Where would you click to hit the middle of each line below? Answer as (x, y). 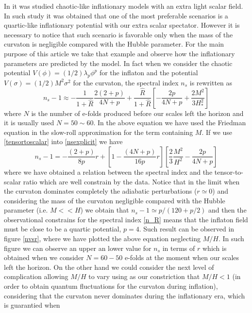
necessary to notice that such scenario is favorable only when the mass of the (118, 34)
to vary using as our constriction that (144, 276)
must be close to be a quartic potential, (63, 229)
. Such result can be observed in (187, 229)
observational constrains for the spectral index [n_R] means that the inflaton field (126, 219)
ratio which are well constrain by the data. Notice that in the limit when (131, 181)
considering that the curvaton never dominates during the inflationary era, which (125, 295)
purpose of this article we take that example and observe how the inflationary (119, 53)
